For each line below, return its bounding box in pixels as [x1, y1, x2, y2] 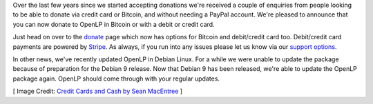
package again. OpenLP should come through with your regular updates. [12, 74, 220, 83]
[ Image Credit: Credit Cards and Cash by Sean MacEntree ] [12, 87, 183, 96]
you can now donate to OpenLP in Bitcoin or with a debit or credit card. [12, 20, 215, 28]
